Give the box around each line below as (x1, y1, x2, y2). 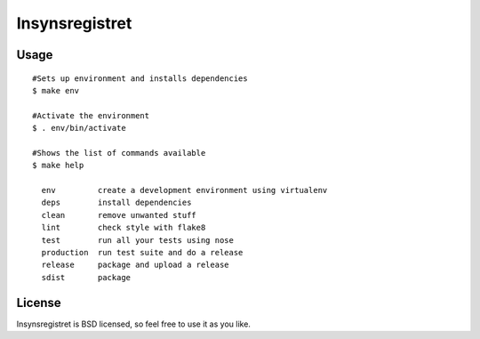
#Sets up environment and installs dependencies (32, 73, 248, 84)
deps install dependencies (41, 198, 192, 208)
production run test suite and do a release (41, 247, 244, 258)
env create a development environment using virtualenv (41, 185, 328, 196)
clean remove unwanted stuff (41, 210, 197, 220)
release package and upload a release (41, 260, 230, 270)
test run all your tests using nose (41, 235, 235, 245)
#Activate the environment (32, 110, 150, 120)
